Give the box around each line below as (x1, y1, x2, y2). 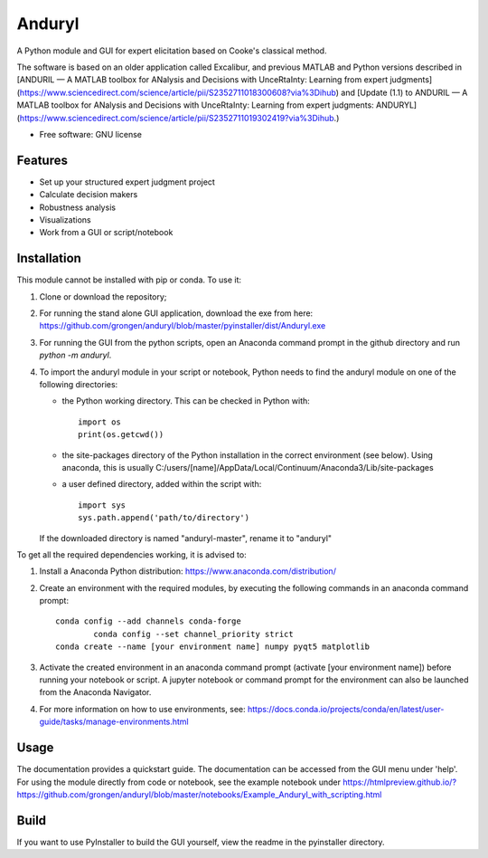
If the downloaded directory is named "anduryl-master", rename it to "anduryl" (39, 532, 333, 543)
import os (78, 416, 121, 427)
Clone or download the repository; (39, 291, 167, 302)
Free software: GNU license (39, 129, 143, 139)
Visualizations (39, 214, 91, 225)
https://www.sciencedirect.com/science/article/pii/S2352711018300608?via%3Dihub (19, 87, 336, 98)
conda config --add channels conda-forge (55, 616, 241, 626)
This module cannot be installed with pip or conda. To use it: (16, 274, 242, 285)
